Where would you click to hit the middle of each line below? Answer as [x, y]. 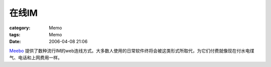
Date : [15, 42]
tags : [15, 34]
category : [20, 28]
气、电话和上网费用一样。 [36, 58]
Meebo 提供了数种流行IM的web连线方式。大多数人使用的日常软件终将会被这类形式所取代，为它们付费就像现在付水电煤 [132, 51]
